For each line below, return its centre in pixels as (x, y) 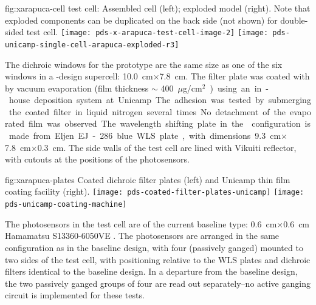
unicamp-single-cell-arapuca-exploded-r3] (92, 45)
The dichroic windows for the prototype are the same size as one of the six (144, 64)
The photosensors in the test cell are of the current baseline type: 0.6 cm (141, 223)
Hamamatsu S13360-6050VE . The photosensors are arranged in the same (142, 236)
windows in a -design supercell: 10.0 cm (79, 76)
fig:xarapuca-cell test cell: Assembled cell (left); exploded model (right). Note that (158, 8)
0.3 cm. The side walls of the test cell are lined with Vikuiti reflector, (167, 147)
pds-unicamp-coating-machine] (66, 205)
